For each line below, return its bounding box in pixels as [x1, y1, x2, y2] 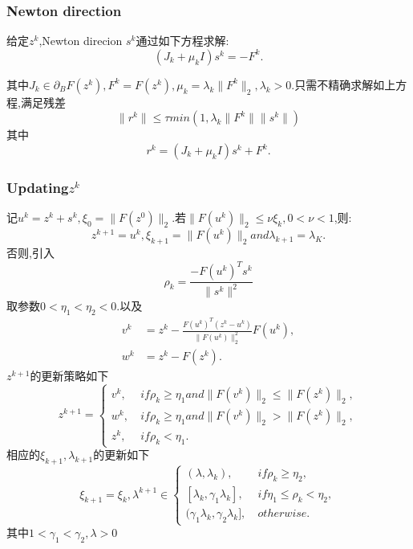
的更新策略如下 [30, 367, 109, 384]
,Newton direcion [38, 32, 123, 49]
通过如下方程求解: [136, 32, 229, 49]
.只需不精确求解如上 [291, 76, 396, 92]
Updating [6, 177, 69, 197]
